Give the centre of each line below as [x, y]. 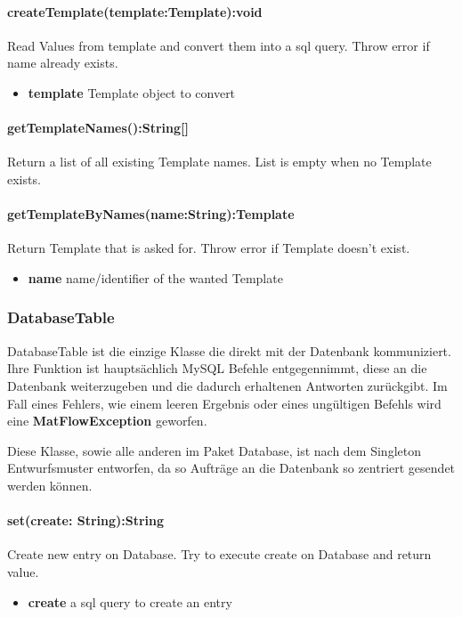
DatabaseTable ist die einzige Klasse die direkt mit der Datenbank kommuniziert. [229, 350]
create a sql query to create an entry [130, 601]
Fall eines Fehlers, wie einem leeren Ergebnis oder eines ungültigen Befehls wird [224, 403]
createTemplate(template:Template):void [135, 11]
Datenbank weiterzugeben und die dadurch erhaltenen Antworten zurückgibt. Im [227, 385]
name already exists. [63, 63]
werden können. [50, 485]
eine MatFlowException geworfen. [107, 421]
